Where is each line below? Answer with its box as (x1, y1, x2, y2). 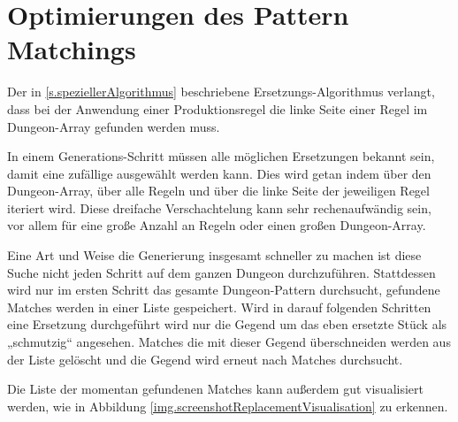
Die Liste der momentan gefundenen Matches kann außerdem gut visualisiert (7, 380, 424, 398)
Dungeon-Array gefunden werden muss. (7, 117, 220, 135)
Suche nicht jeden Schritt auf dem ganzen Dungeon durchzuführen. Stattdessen (7, 263, 436, 281)
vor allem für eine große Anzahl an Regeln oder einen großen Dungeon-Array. (7, 216, 426, 234)
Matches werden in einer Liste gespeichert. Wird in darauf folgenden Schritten (7, 297, 431, 316)
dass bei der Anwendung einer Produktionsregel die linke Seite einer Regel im (7, 99, 428, 118)
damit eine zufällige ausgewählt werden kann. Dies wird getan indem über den (7, 164, 431, 182)
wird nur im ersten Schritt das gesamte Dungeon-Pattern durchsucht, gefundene (7, 280, 440, 299)
